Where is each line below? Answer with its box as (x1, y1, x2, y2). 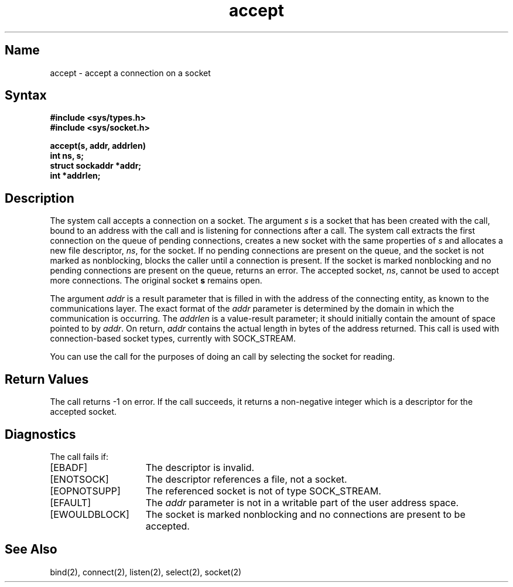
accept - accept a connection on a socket (50, 67, 211, 78)
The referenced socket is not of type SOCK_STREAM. (145, 484, 381, 497)
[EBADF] (50, 461, 88, 473)
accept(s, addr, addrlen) (50, 141, 146, 151)
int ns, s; (50, 151, 84, 161)
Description (5, 190, 74, 206)
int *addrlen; (50, 170, 101, 181)
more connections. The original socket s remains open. (50, 275, 262, 286)
